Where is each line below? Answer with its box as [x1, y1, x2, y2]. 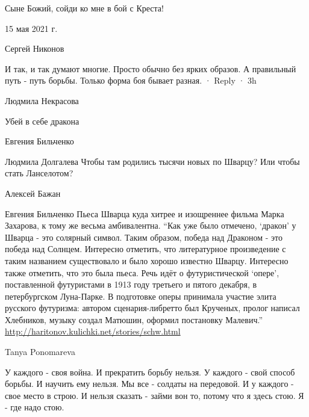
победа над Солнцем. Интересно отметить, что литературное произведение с [5, 242, 286, 255]
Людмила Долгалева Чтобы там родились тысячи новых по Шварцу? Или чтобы [5, 155, 300, 167]
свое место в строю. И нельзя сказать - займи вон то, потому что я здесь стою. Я [5, 389, 304, 401]
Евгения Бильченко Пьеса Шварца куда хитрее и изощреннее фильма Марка [5, 207, 284, 220]
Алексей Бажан [5, 187, 61, 199]
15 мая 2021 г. [5, 22, 58, 34]
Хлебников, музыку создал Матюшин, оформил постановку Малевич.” [5, 313, 263, 326]
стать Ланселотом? [5, 167, 73, 179]
